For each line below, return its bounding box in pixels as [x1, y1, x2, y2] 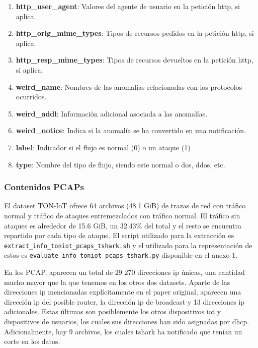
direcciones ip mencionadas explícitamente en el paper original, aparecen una [4, 286, 241, 297]
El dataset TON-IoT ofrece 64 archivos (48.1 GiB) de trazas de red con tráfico [4, 200, 246, 211]
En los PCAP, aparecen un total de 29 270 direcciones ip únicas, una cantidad [4, 267, 245, 277]
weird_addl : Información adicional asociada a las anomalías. [16, 108, 208, 119]
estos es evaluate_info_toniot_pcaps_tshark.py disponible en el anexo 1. [4, 250, 238, 260]
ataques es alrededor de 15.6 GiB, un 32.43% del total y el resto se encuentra [4, 220, 242, 230]
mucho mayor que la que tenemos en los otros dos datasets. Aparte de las [4, 276, 230, 287]
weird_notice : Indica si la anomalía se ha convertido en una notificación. [16, 125, 246, 136]
